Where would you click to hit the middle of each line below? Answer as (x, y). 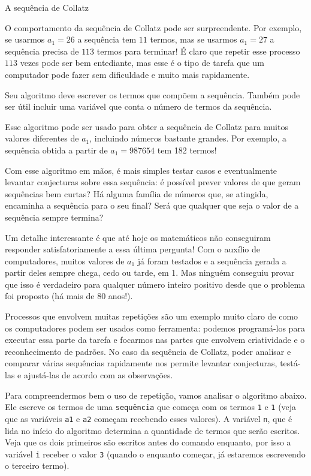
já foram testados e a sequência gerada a (212, 260)
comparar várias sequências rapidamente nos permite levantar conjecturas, (141, 363)
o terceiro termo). (37, 466)
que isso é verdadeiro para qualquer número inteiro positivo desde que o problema (155, 284)
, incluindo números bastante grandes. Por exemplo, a (188, 138)
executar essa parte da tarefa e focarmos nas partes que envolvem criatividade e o (155, 340)
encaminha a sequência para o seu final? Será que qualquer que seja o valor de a (152, 205)
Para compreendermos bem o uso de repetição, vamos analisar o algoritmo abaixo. (156, 395)
